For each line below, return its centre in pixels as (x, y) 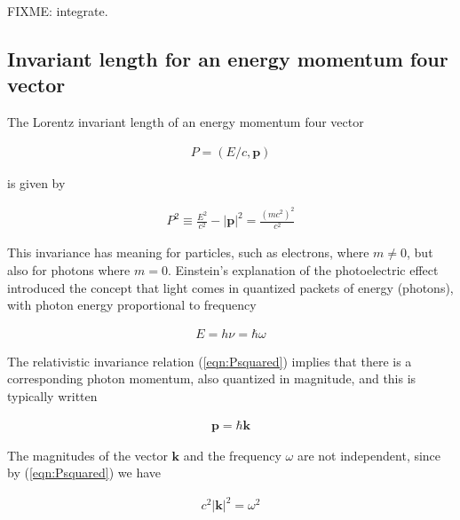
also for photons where (69, 270)
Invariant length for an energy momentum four (228, 58)
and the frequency (232, 455)
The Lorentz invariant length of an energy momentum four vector (186, 122)
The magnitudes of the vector (87, 455)
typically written (52, 396)
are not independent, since (369, 455)
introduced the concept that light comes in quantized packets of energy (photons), (230, 287)
